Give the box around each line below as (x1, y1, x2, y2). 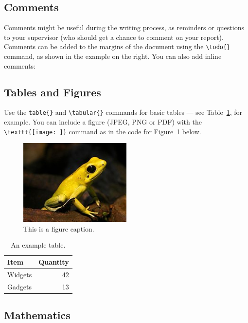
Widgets (7, 269, 32, 279)
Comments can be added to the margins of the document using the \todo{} (4, 41, 230, 52)
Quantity (38, 257, 69, 267)
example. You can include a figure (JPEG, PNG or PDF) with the (4, 117, 202, 127)
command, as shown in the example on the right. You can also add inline (4, 51, 222, 61)
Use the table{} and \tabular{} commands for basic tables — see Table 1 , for (4, 107, 243, 117)
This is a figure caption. (23, 223, 94, 233)
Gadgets (7, 281, 32, 291)
